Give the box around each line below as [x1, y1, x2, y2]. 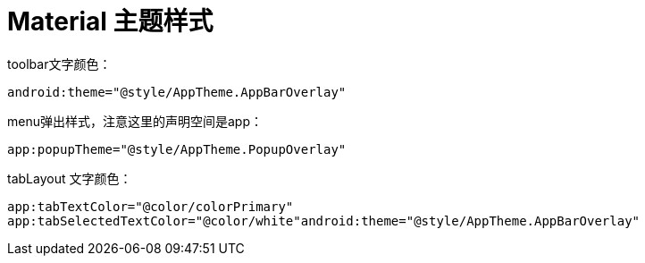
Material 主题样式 [7, 6, 214, 37]
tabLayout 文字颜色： [7, 170, 132, 186]
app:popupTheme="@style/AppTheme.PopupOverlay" [7, 141, 347, 157]
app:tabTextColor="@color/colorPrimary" [7, 199, 294, 214]
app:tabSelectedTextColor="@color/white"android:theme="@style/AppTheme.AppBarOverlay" [7, 213, 641, 228]
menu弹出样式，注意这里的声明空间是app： [7, 113, 263, 129]
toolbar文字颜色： [7, 55, 112, 72]
